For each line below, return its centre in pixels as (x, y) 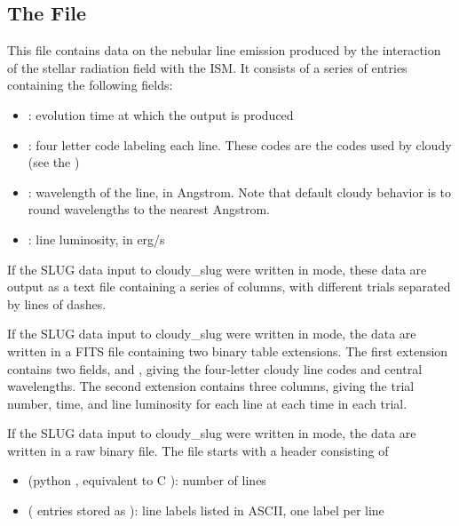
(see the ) (54, 162)
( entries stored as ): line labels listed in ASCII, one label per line (206, 510)
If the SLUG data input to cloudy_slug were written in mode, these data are (217, 269)
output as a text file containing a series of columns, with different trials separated (229, 287)
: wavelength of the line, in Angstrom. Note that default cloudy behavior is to (240, 191)
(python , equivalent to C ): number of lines (147, 480)
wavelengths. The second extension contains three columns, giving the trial (211, 386)
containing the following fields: (90, 85)
